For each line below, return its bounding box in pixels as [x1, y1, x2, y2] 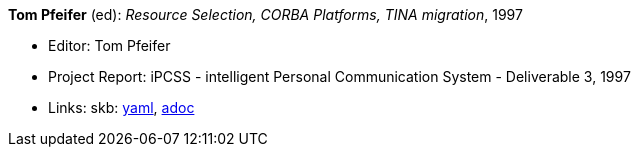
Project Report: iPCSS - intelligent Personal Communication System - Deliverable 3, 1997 [48, 68, 631, 85]
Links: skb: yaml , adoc [48, 99, 195, 116]
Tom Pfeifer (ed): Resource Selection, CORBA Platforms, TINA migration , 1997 [8, 6, 523, 23]
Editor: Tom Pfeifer [48, 37, 171, 54]
